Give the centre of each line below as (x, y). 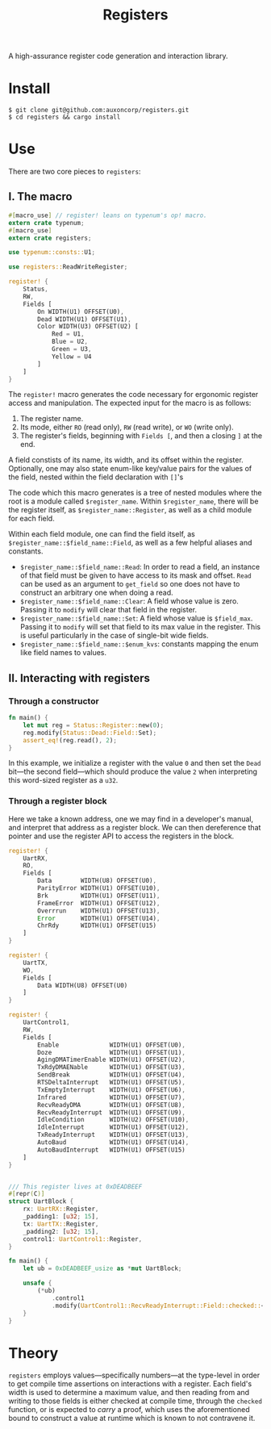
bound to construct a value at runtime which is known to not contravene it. (132, 1419)
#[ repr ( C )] (27, 1194)
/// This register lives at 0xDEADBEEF (75, 1187)
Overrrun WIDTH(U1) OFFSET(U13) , (99, 911)
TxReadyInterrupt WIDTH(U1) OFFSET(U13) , (113, 1135)
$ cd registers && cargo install (65, 117)
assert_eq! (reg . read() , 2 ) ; (70, 740)
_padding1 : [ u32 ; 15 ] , (61, 1217)
